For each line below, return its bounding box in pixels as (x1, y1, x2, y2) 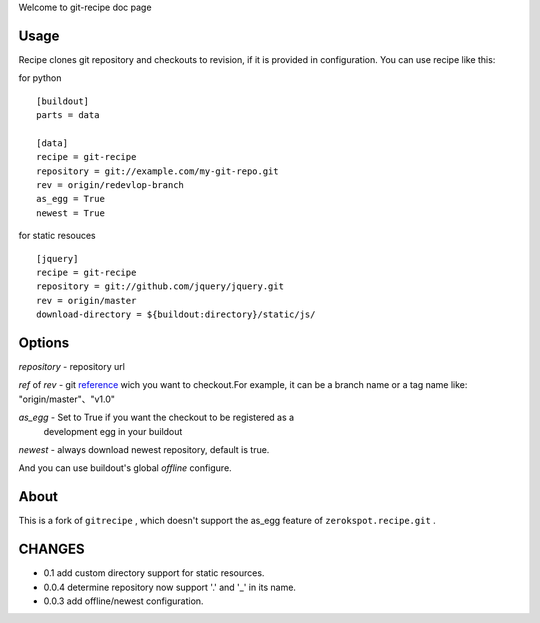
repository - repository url (18, 361, 125, 373)
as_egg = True (36, 193, 105, 205)
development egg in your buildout (43, 425, 183, 437)
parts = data (36, 110, 100, 121)
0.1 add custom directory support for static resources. (43, 567, 265, 579)
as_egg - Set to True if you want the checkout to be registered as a (18, 411, 295, 424)
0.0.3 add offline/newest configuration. (43, 595, 204, 607)
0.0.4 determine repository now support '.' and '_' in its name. (43, 581, 297, 593)
